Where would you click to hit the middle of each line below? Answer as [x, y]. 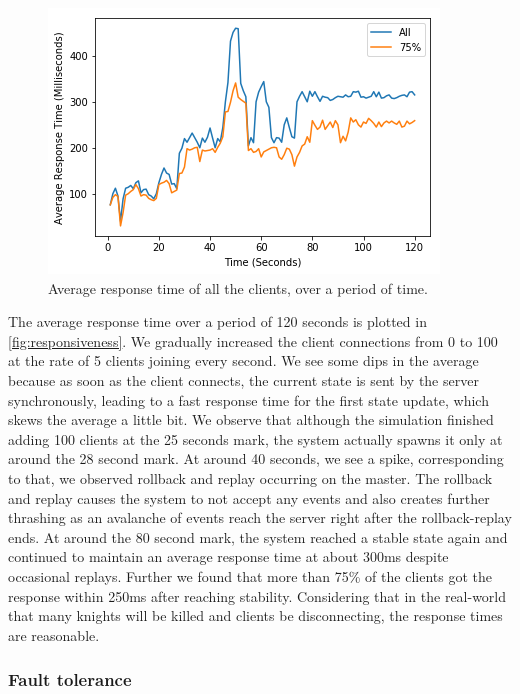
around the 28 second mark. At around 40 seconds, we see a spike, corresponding [256, 458]
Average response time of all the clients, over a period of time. [238, 287]
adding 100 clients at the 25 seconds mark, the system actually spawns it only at [255, 438]
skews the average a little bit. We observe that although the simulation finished [251, 419]
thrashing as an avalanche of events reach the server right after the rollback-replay [260, 517]
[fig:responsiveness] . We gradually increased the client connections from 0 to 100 [253, 340]
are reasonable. [54, 634]
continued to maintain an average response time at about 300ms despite [228, 556]
